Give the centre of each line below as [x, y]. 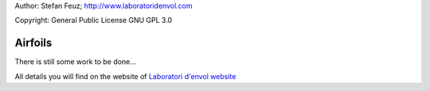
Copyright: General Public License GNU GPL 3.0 [94, 21]
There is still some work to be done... [76, 62]
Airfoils [33, 43]
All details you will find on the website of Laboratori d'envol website [125, 76]
